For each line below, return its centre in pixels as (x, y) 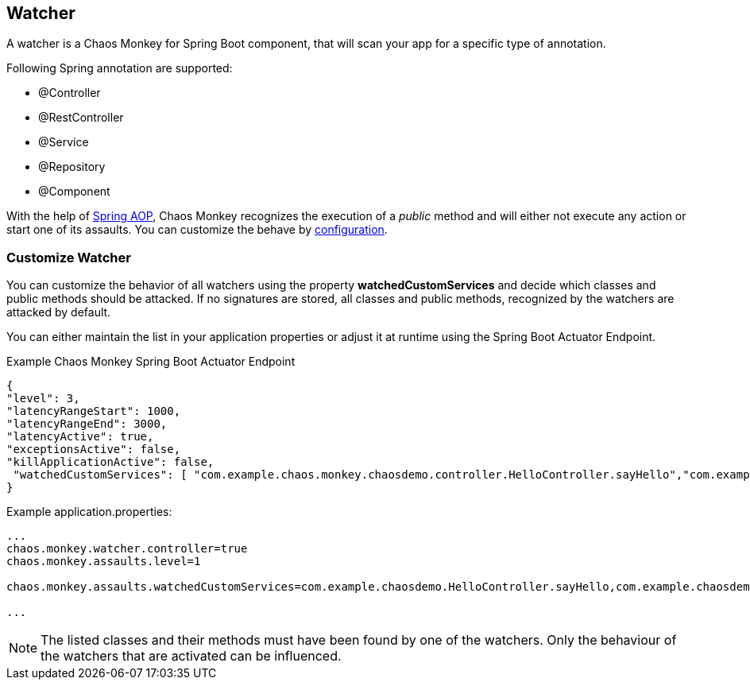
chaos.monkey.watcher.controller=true (127, 549)
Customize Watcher (69, 257)
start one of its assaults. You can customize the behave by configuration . (197, 230)
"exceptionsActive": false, (94, 450)
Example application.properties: (89, 512)
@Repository (72, 167)
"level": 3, (43, 399)
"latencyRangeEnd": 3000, (87, 424)
